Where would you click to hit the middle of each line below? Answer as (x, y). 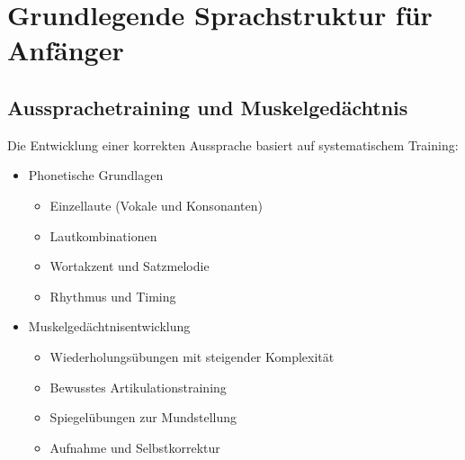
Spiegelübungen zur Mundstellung (143, 417)
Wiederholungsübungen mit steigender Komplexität (192, 356)
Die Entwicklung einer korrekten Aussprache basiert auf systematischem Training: (233, 144)
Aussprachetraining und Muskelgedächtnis (208, 107)
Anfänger (66, 50)
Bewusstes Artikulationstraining (138, 387)
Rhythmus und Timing (113, 296)
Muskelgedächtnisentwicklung (109, 326)
